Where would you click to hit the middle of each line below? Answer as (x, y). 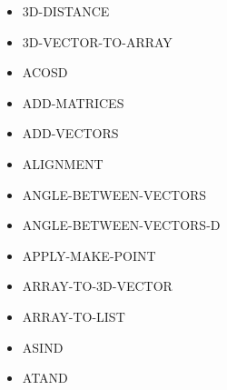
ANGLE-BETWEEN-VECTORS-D (121, 225)
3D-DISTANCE (66, 11)
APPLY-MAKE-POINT (89, 255)
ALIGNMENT (63, 163)
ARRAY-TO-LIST (74, 316)
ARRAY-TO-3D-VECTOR (97, 286)
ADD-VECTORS (70, 133)
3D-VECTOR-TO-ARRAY (97, 41)
